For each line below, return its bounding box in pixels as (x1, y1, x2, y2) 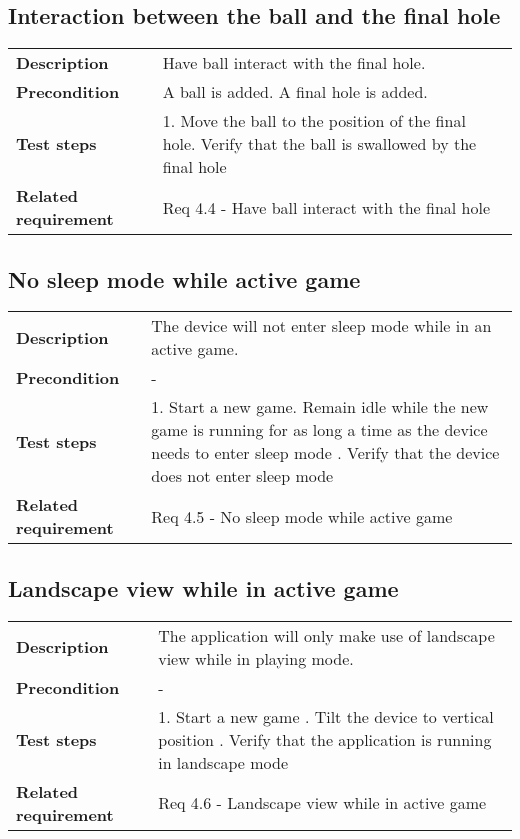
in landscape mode (158, 750, 289, 774)
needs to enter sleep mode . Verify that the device (151, 441, 500, 465)
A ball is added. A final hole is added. (162, 80, 428, 104)
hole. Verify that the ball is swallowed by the (162, 132, 477, 156)
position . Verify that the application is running (158, 727, 492, 751)
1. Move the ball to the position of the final (162, 109, 466, 133)
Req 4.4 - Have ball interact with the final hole (162, 195, 491, 219)
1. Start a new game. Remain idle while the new (151, 395, 489, 419)
